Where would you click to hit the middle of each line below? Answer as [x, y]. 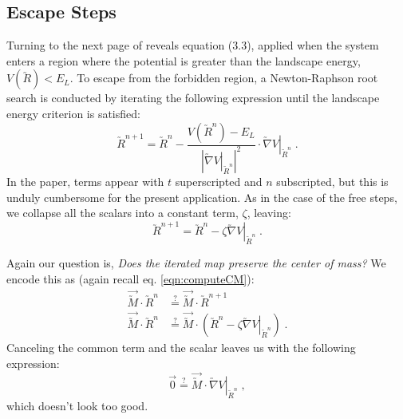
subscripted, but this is [332, 181]
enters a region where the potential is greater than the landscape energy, [184, 60]
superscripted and [219, 181]
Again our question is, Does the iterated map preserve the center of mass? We [196, 263]
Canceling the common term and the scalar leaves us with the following [181, 348]
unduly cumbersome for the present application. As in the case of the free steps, [202, 197]
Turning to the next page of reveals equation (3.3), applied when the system [193, 45]
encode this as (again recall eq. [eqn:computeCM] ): [130, 278]
